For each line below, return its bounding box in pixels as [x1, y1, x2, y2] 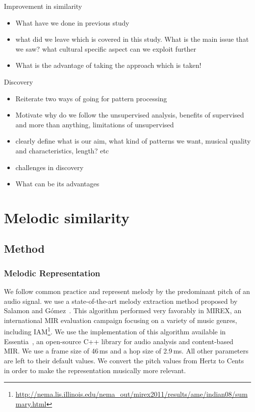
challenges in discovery [15, 162, 84, 172]
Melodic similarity [4, 207, 129, 227]
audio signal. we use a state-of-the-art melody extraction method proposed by [4, 295, 238, 306]
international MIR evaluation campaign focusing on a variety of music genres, [4, 315, 237, 325]
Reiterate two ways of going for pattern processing [15, 93, 167, 103]
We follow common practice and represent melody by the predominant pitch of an [4, 286, 250, 296]
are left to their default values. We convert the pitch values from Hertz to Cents [4, 355, 244, 365]
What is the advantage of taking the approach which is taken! [15, 60, 202, 70]
